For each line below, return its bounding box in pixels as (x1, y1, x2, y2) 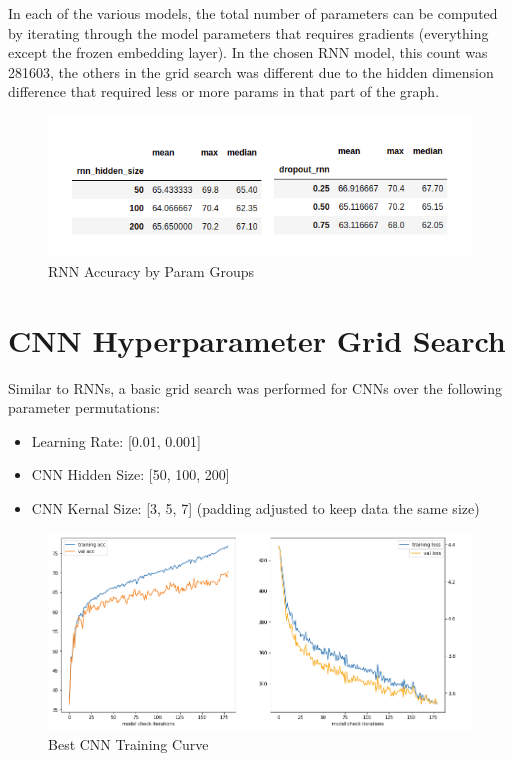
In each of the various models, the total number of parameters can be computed (8, 3, 498, 23)
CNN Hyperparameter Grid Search (8, 319, 506, 360)
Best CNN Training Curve (48, 733, 209, 754)
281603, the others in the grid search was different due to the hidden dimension (8, 61, 494, 82)
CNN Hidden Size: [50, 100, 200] (31, 464, 230, 485)
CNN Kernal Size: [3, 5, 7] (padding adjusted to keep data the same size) (31, 497, 480, 518)
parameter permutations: (8, 397, 160, 418)
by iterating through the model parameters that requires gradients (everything (8, 22, 489, 43)
